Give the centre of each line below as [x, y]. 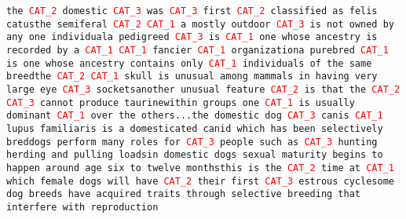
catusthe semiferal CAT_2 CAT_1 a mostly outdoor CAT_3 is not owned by [200, 24]
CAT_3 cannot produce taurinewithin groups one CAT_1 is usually [181, 102]
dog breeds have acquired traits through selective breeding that [184, 194]
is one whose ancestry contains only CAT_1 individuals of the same [189, 63]
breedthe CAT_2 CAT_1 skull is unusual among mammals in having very [192, 77]
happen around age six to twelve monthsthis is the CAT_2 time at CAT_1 [200, 168]
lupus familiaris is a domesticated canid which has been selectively [195, 128]
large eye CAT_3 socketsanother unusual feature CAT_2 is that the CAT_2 [203, 89]
